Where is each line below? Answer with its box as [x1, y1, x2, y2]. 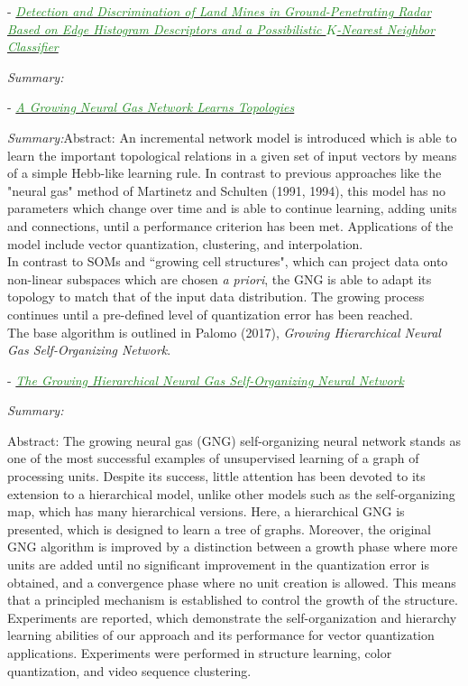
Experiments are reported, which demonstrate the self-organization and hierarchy [7, 607, 457, 626]
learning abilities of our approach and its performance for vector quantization [7, 626, 435, 644]
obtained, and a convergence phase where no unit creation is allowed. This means [7, 572, 456, 591]
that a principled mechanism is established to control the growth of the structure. [7, 590, 458, 609]
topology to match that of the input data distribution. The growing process [7, 287, 425, 306]
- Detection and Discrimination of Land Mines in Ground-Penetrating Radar [7, 2, 432, 20]
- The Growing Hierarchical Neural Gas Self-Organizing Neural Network [7, 370, 404, 389]
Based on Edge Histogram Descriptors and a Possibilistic [7, 19, 322, 38]
